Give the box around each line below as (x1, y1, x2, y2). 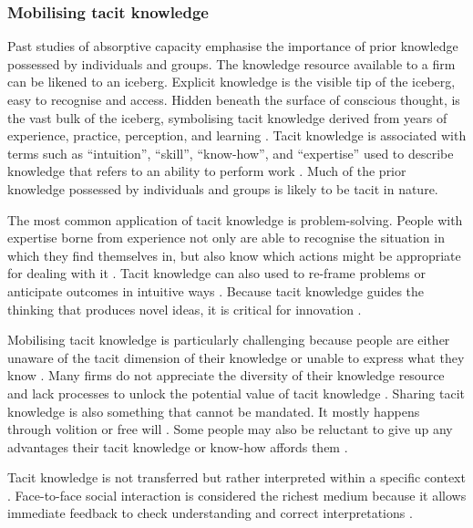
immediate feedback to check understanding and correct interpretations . (7, 503, 413, 523)
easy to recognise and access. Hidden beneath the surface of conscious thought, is (7, 90, 460, 109)
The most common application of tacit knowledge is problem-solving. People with (7, 210, 463, 229)
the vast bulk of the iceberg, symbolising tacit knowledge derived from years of (7, 108, 447, 127)
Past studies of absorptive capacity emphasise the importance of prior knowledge (7, 36, 458, 56)
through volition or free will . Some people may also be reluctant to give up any (7, 419, 453, 439)
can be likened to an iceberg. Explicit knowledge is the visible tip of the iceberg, (7, 72, 456, 91)
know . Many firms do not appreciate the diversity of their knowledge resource (7, 366, 445, 385)
